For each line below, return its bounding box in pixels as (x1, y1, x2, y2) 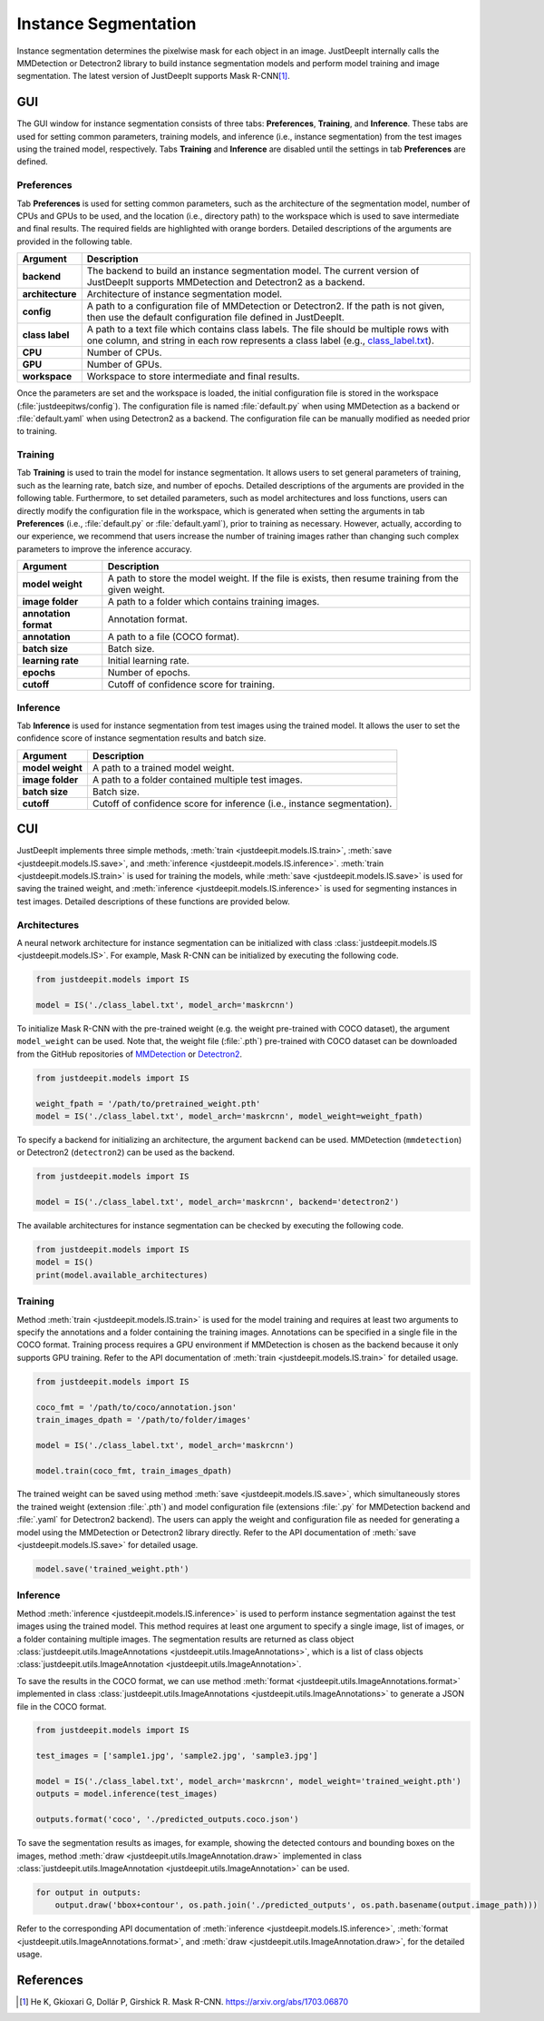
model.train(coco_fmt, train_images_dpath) (35, 1465, 233, 1475)
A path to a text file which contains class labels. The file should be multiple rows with (86, 323, 450, 336)
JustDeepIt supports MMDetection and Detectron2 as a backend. (86, 276, 365, 289)
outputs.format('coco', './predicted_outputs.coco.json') (35, 1814, 299, 1825)
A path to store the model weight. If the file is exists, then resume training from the (107, 572, 459, 585)
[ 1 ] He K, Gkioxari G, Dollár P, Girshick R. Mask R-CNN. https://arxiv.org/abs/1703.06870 (19, 1996, 349, 2007)
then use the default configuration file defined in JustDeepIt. (86, 311, 345, 324)
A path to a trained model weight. (92, 761, 235, 774)
